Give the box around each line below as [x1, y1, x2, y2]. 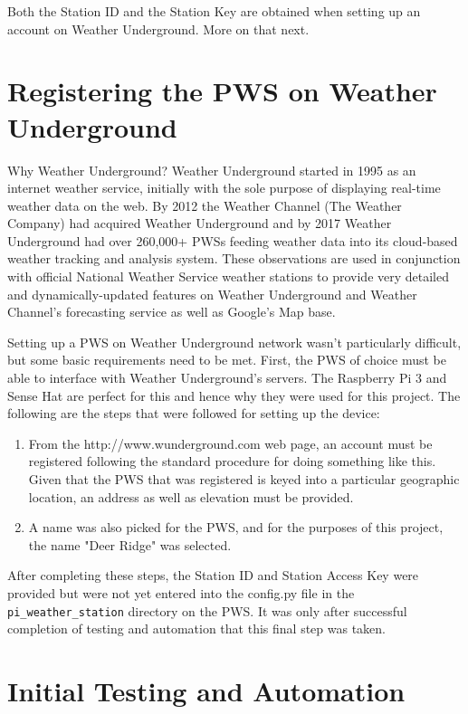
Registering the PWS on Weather [7, 72, 437, 109]
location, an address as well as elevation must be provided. [28, 487, 354, 506]
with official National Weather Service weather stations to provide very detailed [7, 267, 450, 286]
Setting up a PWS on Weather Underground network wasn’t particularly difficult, [7, 332, 462, 351]
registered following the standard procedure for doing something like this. [28, 452, 436, 471]
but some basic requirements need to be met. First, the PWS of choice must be [7, 350, 447, 369]
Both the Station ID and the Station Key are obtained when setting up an [7, 2, 421, 20]
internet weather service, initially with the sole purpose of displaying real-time [7, 178, 441, 197]
